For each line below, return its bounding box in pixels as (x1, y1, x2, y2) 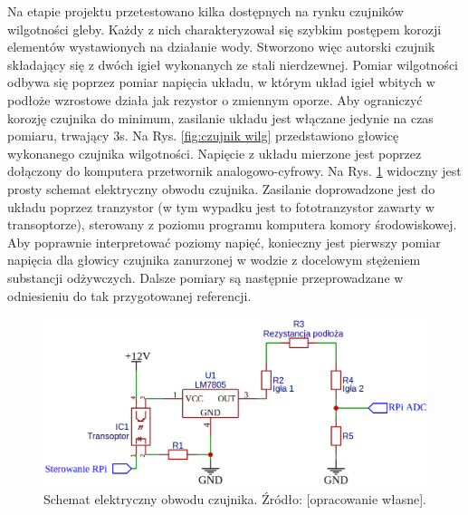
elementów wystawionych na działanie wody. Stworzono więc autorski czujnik (7, 37, 435, 56)
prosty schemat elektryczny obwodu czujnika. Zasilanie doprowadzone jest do (7, 179, 435, 198)
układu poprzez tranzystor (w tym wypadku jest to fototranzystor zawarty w (7, 197, 435, 216)
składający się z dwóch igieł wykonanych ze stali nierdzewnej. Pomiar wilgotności (7, 54, 459, 73)
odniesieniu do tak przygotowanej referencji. (7, 286, 252, 305)
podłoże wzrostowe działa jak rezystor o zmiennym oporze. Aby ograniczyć (7, 90, 423, 109)
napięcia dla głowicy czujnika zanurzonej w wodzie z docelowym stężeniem (7, 250, 421, 269)
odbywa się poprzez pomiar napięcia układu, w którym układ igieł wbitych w (7, 73, 435, 92)
